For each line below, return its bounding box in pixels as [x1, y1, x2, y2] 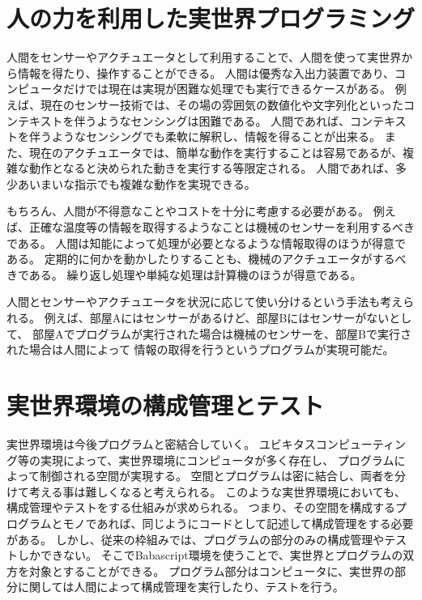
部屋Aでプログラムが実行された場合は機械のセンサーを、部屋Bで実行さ [32, 325, 411, 342]
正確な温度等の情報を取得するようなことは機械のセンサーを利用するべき [28, 219, 415, 236]
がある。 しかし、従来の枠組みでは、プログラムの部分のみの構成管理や [6, 530, 385, 547]
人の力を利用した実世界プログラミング [6, 2, 416, 35]
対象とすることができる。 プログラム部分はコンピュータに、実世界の [28, 562, 395, 579]
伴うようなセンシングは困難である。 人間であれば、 [74, 112, 350, 129]
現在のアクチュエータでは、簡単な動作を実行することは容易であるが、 [28, 143, 403, 160]
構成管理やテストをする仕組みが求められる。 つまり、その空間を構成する [6, 499, 396, 516]
